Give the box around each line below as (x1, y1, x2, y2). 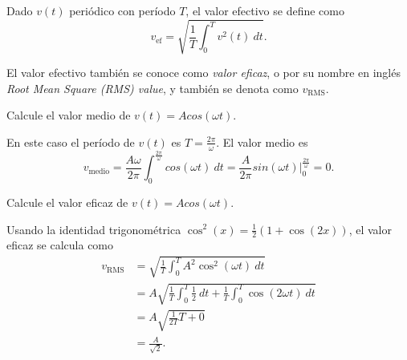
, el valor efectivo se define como (185, 2, 344, 18)
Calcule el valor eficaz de (6, 193, 128, 210)
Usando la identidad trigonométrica (6, 220, 181, 237)
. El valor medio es (216, 133, 308, 150)
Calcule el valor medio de (6, 107, 131, 123)
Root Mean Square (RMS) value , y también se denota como (6, 79, 299, 96)
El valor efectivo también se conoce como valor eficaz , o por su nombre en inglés (6, 64, 401, 81)
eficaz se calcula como (6, 237, 114, 253)
